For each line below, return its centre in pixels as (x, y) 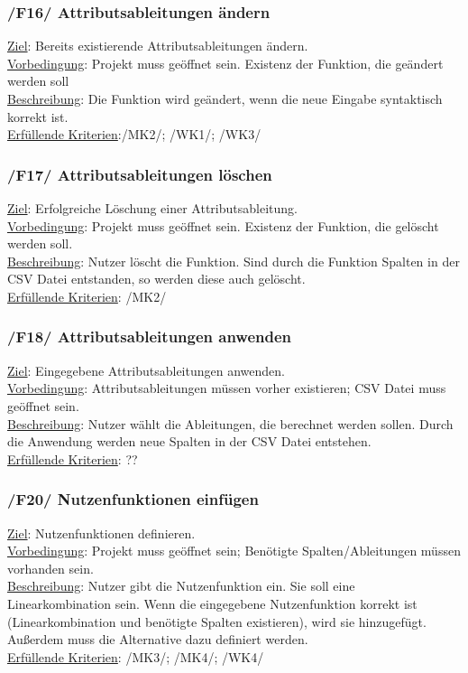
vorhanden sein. (50, 568)
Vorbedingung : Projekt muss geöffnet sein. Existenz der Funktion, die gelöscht (223, 225)
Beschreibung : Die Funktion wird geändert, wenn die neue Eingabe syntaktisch (225, 98)
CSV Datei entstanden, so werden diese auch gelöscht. (156, 279)
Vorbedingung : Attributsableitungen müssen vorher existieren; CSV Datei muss (227, 388)
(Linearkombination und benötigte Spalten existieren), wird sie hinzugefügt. (217, 621)
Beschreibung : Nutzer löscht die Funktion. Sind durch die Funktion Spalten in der (234, 261)
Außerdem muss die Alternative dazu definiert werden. (158, 639)
